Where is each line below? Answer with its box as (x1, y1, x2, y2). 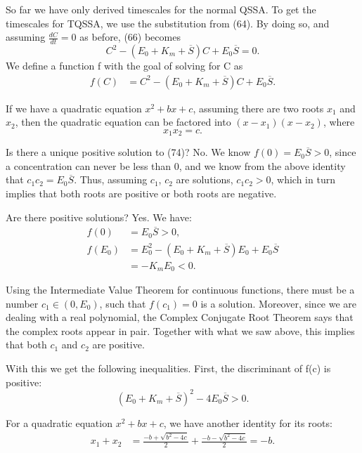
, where (323, 114, 355, 129)
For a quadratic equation (6, 415, 112, 430)
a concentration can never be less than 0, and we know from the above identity (6, 158, 346, 173)
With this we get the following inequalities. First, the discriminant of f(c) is (6, 360, 331, 375)
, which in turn (271, 172, 335, 187)
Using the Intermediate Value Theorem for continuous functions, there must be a (6, 282, 355, 297)
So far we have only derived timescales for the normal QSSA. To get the (6, 2, 316, 16)
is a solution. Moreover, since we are (200, 296, 357, 310)
